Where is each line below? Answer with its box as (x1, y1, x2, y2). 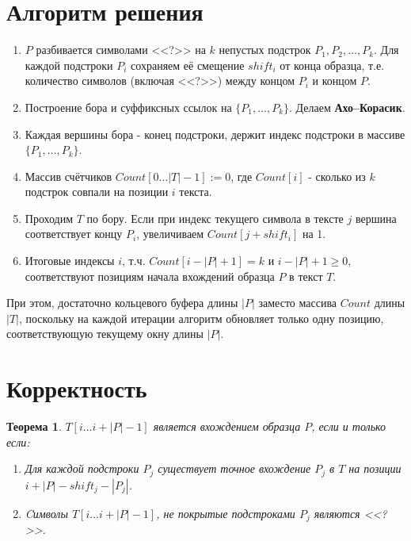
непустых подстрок (219, 41, 311, 58)
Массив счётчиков (25, 167, 112, 184)
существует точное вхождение (158, 460, 311, 477)
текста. (179, 183, 212, 200)
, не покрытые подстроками (156, 505, 295, 521)
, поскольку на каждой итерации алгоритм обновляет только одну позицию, (18, 309, 384, 326)
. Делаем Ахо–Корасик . (289, 98, 405, 115)
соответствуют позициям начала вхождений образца (25, 267, 275, 284)
